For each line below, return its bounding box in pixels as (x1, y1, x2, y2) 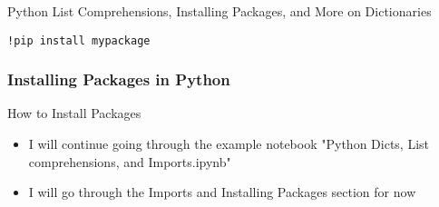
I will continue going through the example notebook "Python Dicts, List (28, 134, 430, 153)
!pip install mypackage (7, 34, 151, 47)
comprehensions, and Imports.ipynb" (28, 152, 231, 171)
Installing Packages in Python (7, 68, 230, 91)
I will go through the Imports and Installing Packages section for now (28, 182, 416, 202)
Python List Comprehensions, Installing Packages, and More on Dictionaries (7, 2, 432, 20)
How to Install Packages (7, 103, 141, 123)
